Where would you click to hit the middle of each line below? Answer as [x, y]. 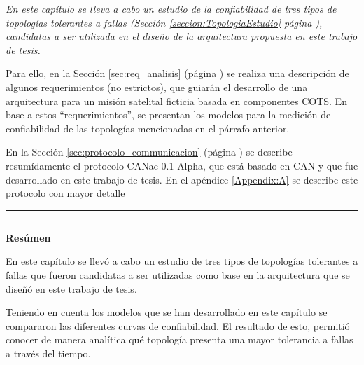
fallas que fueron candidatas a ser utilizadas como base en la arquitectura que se [178, 274]
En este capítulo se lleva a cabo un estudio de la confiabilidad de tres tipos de [171, 8]
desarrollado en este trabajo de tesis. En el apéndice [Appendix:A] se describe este [182, 179]
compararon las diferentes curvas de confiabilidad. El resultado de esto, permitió [178, 325]
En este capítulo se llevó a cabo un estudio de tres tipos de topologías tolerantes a [182, 261]
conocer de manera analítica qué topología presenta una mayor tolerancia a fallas [180, 339]
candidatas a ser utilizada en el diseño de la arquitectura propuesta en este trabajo [182, 36]
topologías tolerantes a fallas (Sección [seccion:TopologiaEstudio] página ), [164, 22]
